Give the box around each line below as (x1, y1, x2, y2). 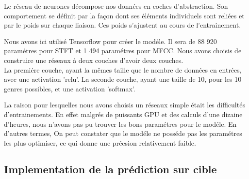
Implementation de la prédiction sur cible (4, 161, 217, 176)
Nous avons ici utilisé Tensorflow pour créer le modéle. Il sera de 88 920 (4, 36, 217, 46)
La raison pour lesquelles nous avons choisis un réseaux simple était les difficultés (4, 100, 245, 110)
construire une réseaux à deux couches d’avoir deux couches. (4, 55, 183, 65)
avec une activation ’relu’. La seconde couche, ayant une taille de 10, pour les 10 (4, 74, 242, 84)
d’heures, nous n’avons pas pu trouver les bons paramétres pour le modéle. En (4, 119, 237, 129)
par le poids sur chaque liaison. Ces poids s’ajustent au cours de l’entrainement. (4, 20, 241, 30)
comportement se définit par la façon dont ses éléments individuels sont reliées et (4, 10, 245, 20)
